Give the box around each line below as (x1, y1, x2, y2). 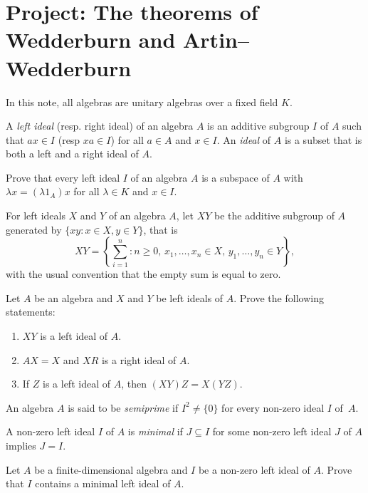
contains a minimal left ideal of (35, 476, 171, 491)
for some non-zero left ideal (212, 424, 332, 439)
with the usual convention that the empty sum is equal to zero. (6, 266, 281, 281)
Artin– (183, 25, 250, 54)
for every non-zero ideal (221, 400, 325, 415)
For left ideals (6, 208, 65, 223)
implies (6, 438, 36, 452)
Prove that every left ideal (6, 170, 120, 185)
